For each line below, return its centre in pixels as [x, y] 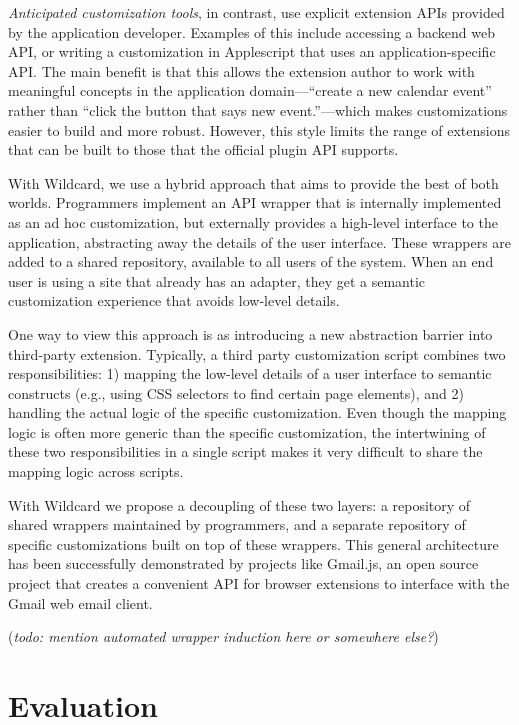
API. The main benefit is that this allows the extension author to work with [241, 70]
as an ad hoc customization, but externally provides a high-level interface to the [253, 221]
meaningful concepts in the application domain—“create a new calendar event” [250, 90]
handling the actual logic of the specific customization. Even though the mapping [257, 412]
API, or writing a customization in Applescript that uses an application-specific [252, 51]
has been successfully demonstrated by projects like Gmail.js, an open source [243, 563]
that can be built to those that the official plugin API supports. [203, 149]
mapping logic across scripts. [96, 471]
